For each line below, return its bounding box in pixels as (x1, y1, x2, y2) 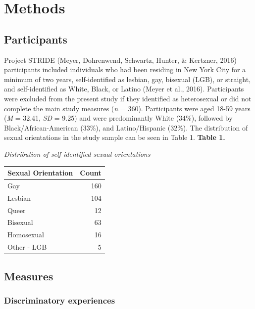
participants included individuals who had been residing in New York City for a (4, 64, 246, 75)
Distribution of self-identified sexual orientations (4, 148, 151, 159)
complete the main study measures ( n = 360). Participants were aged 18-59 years (4, 103, 251, 113)
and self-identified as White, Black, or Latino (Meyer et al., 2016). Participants (4, 84, 244, 94)
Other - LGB (7, 242, 47, 252)
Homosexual (7, 229, 44, 240)
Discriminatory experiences (4, 294, 115, 306)
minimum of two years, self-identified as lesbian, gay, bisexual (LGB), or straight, (4, 74, 251, 84)
